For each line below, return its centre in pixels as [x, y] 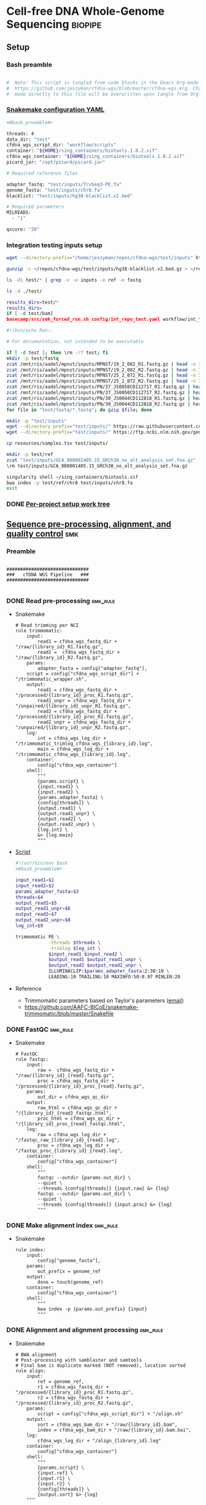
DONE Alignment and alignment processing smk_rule [85, 1330]
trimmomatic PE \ [37, 937]
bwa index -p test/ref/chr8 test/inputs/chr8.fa [70, 483]
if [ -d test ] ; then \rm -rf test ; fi [57, 352]
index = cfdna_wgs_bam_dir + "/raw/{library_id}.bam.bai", [114, 1430]
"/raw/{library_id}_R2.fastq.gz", [59, 658]
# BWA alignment [36, 1354]
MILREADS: [19, 213]
